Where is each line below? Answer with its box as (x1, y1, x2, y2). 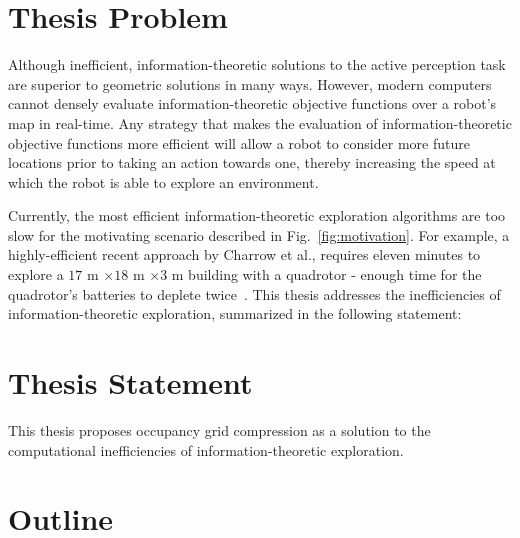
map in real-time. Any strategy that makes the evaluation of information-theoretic (8, 112, 512, 133)
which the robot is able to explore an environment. (8, 171, 319, 192)
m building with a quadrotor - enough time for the (171, 264, 482, 285)
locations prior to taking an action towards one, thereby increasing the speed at (8, 152, 496, 173)
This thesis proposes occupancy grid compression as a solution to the (8, 419, 431, 440)
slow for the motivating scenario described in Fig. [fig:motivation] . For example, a (8, 224, 510, 245)
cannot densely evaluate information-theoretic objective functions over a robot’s (8, 93, 497, 114)
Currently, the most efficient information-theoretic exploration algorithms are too (8, 205, 506, 226)
